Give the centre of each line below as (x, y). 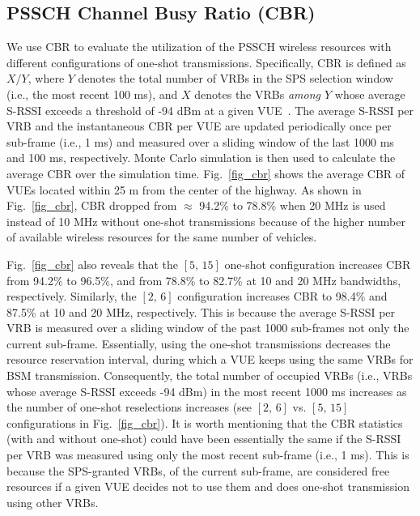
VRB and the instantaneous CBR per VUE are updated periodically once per (199, 126)
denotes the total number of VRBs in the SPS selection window (235, 78)
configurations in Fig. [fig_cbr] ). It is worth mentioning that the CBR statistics (205, 422)
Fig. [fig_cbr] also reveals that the (93, 264)
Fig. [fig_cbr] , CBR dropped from (92, 205)
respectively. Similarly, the (72, 296)
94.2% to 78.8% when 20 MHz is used (293, 205)
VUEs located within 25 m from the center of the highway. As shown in (184, 189)
